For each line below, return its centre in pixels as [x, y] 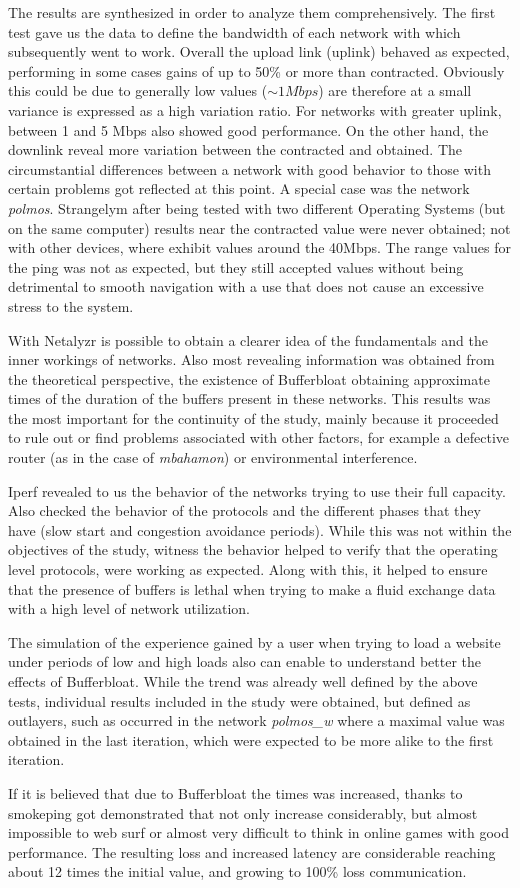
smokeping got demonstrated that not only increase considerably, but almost [243, 812]
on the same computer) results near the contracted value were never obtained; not [259, 227]
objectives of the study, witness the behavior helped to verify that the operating [253, 549]
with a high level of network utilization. [129, 608]
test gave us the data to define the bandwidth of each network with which [234, 31]
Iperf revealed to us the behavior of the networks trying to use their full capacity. [257, 490]
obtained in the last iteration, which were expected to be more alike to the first [251, 739]
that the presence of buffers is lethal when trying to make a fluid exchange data [252, 588]
